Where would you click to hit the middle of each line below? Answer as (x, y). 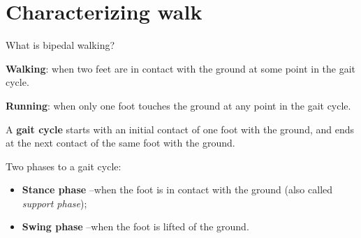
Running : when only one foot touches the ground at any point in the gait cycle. (178, 105)
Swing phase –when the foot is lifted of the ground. (135, 226)
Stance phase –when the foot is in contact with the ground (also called (177, 189)
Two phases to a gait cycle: (64, 166)
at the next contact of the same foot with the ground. (120, 143)
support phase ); (54, 203)
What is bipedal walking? (60, 45)
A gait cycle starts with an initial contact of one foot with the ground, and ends (180, 129)
